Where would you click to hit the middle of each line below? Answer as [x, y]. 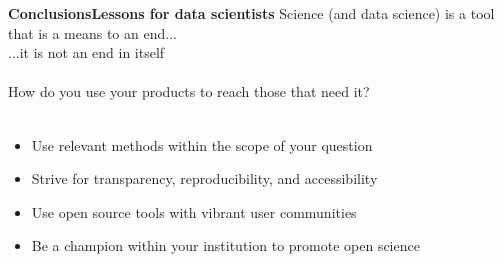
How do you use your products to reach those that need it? [189, 91]
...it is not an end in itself [86, 52]
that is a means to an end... [92, 32]
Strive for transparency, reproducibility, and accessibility [204, 178]
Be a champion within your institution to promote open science [225, 245]
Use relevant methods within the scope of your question [202, 144]
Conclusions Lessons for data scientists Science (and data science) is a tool [251, 13]
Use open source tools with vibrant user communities [194, 211]
